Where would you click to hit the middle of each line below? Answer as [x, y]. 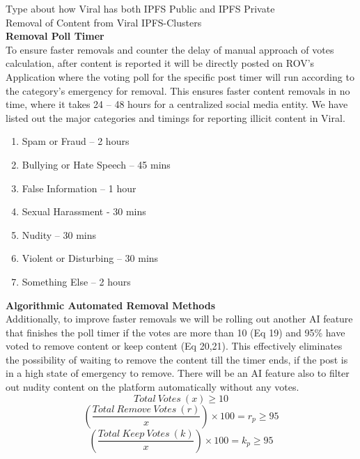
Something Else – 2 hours [76, 281]
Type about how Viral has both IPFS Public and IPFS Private [140, 8]
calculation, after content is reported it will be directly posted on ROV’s [160, 63]
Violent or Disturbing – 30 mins [90, 258]
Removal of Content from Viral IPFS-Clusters [104, 22]
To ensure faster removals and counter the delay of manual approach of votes [170, 49]
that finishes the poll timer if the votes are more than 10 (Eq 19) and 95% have [175, 332]
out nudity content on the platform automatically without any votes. [152, 387]
